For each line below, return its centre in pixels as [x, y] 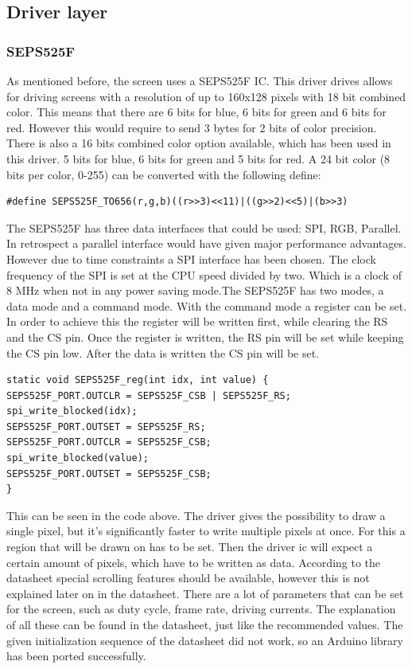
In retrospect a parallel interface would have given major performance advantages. [206, 243]
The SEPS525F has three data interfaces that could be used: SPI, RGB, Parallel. [204, 227]
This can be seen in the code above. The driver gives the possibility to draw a [196, 515]
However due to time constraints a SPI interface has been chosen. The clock [191, 258]
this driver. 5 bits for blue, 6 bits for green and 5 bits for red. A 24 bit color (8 [198, 158]
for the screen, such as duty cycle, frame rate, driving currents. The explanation [201, 609]
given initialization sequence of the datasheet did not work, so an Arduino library [205, 640]
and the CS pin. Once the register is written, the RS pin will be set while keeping [205, 336]
